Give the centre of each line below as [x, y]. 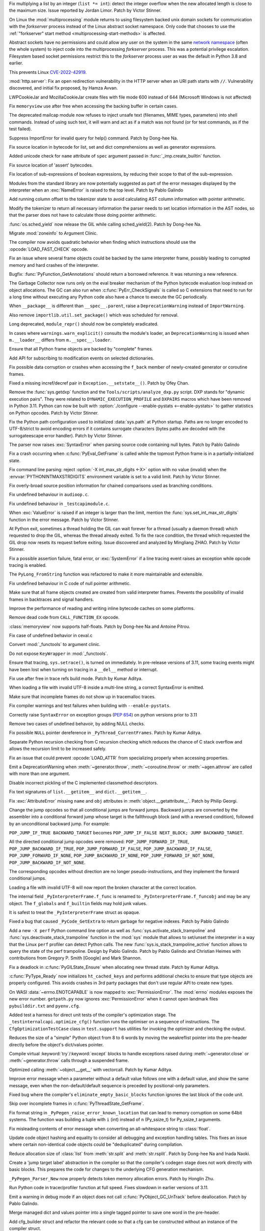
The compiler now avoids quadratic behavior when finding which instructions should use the [103, 242]
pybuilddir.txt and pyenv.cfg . [45, 1006]
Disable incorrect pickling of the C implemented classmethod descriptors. [83, 782]
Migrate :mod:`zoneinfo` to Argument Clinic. [53, 233]
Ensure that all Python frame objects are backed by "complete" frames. [81, 349]
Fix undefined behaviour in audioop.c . [49, 494]
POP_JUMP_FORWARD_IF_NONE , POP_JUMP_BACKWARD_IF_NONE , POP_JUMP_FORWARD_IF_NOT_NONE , [112, 856]
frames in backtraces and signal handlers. [52, 599]
